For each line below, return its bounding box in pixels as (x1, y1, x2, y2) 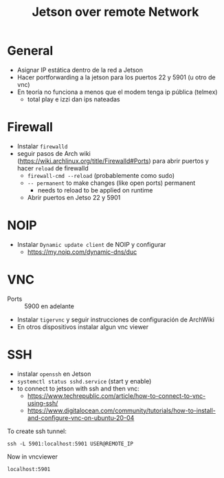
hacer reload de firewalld (16, 163, 89, 172)
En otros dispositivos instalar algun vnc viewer (16, 322, 149, 331)
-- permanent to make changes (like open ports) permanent (27, 179, 196, 187)
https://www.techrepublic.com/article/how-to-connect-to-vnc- (27, 391, 206, 400)
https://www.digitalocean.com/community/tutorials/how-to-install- (27, 406, 216, 415)
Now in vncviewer (7, 452, 58, 461)
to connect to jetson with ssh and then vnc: (16, 384, 139, 392)
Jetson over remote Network (32, 4, 199, 20)
